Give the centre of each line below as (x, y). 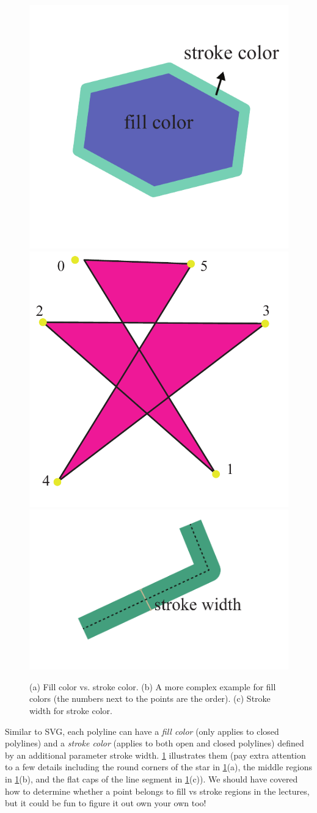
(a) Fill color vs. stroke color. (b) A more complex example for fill (153, 686)
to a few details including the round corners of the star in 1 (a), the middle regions (158, 767)
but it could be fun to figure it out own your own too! (106, 803)
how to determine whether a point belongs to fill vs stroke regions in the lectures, (157, 791)
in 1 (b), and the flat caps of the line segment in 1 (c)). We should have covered (151, 778)
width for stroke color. (71, 710)
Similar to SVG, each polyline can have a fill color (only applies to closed (142, 731)
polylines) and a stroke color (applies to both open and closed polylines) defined (155, 743)
